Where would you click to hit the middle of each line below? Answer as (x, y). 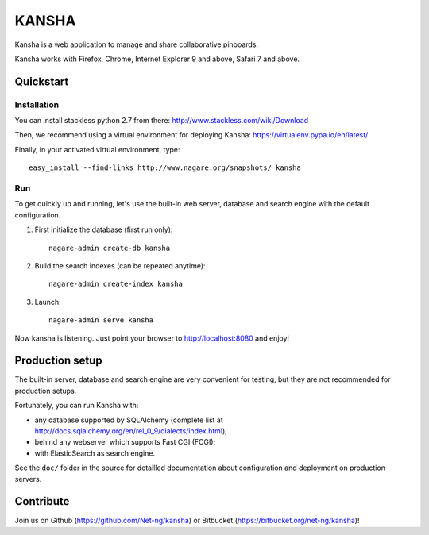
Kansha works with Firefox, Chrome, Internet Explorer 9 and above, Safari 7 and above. (157, 59)
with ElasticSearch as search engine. (95, 453)
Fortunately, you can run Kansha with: (77, 406)
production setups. (46, 391)
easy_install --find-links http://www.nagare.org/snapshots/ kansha (165, 168)
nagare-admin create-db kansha (110, 248)
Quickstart (42, 81)
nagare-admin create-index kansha (116, 284)
